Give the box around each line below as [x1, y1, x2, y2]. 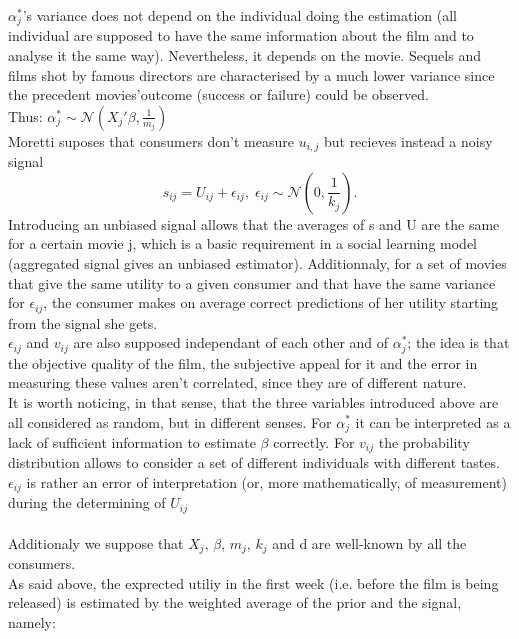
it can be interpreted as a [355, 411, 511, 432]
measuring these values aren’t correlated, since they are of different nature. [8, 372, 467, 393]
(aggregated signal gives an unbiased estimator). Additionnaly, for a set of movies [8, 253, 507, 274]
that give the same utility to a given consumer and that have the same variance [8, 272, 496, 293]
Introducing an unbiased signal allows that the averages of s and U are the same [8, 213, 500, 234]
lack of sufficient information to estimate [8, 431, 256, 452]
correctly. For [273, 431, 355, 452]
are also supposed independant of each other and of [73, 332, 389, 353]
